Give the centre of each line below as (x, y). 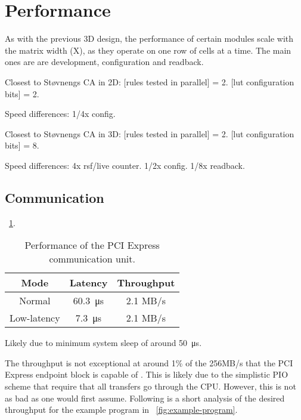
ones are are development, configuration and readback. (104, 62)
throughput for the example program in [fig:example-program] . (121, 410)
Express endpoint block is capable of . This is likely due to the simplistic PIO (147, 374)
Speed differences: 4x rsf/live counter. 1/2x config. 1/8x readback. (125, 165)
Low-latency (35, 318)
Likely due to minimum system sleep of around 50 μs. (103, 343)
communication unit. (92, 259)
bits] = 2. (22, 93)
